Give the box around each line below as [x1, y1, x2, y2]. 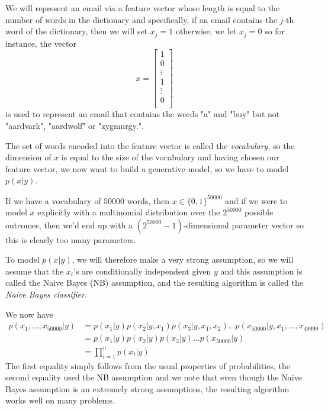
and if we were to [225, 194, 288, 206]
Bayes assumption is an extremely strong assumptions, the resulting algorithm [5, 382, 290, 395]
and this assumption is [220, 264, 303, 277]
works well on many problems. [5, 394, 115, 406]
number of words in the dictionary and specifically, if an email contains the [5, 13, 277, 25]
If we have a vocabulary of [5, 194, 101, 206]
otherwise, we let [175, 25, 237, 37]
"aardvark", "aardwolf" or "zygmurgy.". [5, 120, 144, 132]
